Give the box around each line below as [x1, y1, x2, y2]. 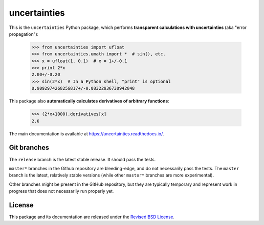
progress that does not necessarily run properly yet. [9, 188, 114, 194]
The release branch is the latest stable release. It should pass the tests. [9, 156, 156, 162]
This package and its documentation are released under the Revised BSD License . [9, 214, 175, 220]
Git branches [9, 144, 49, 152]
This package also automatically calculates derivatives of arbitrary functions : [9, 98, 170, 104]
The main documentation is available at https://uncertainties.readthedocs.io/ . [9, 130, 164, 137]
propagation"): [9, 31, 39, 37]
